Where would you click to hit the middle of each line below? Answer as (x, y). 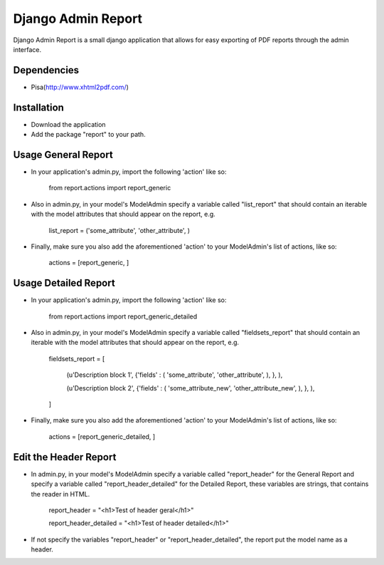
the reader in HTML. (60, 494)
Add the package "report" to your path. (88, 135)
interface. (27, 49)
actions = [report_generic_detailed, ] (102, 436)
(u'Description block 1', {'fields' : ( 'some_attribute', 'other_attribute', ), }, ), (175, 375)
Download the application (68, 124)
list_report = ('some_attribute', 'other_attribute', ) (119, 230)
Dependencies (46, 70)
